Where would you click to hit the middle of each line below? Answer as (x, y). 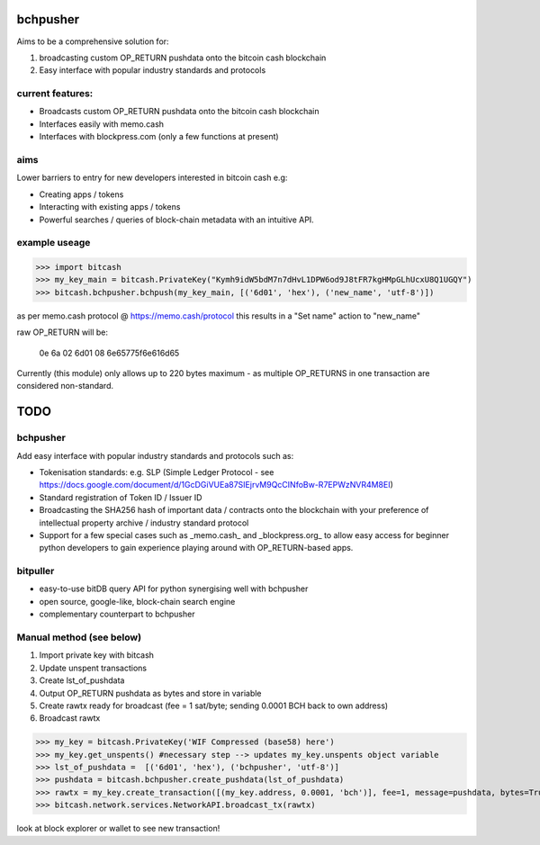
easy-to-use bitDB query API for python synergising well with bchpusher (174, 589)
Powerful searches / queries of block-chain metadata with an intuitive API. (176, 220)
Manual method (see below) (79, 637)
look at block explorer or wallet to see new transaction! (118, 829)
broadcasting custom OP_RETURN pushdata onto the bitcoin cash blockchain (183, 58)
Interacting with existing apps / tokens (110, 207)
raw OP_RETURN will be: (62, 332)
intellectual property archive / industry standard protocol (144, 523)
